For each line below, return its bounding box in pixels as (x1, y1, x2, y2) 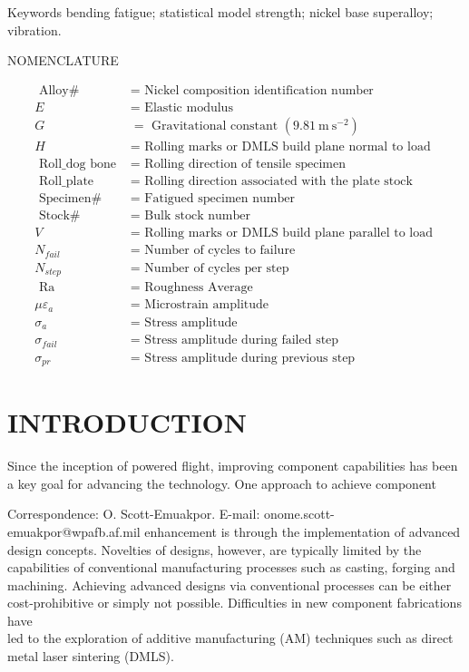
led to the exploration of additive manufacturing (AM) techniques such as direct (7, 628, 454, 648)
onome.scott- (263, 504, 335, 523)
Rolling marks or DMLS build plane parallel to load (144, 227, 434, 240)
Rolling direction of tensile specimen (144, 157, 346, 170)
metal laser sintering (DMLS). (7, 647, 174, 666)
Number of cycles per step (144, 261, 289, 275)
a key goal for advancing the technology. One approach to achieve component (7, 473, 436, 492)
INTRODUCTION (7, 404, 248, 441)
